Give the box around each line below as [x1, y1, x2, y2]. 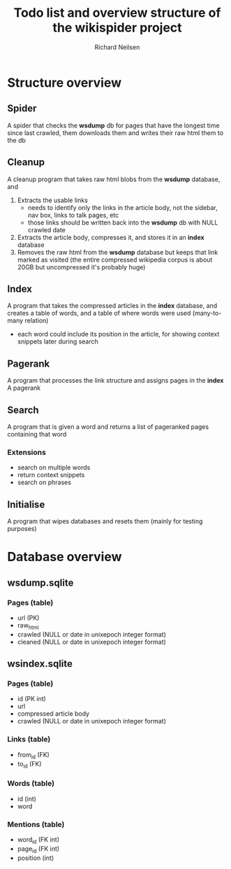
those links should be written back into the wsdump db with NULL [27, 218, 218, 227]
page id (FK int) [17, 845, 60, 854]
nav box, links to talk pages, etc [27, 211, 119, 219]
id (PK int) [17, 695, 47, 703]
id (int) [17, 794, 37, 803]
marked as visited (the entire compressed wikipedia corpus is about [17, 255, 213, 264]
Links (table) [7, 735, 51, 744]
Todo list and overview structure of [13, 5, 221, 21]
